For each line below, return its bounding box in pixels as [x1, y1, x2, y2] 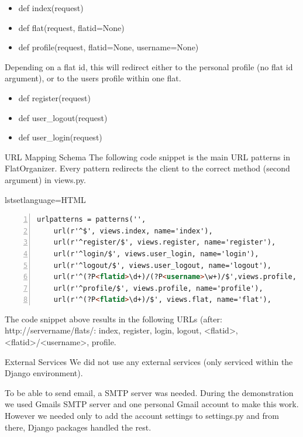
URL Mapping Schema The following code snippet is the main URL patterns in [5, 150, 290, 163]
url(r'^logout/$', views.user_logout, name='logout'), [53, 261, 271, 270]
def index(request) [18, 2, 84, 13]
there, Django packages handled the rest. [5, 421, 151, 433]
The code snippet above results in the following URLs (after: [5, 312, 222, 325]
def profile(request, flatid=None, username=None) [18, 41, 199, 53]
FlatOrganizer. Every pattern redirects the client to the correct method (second [5, 162, 290, 174]
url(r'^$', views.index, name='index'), [53, 226, 213, 235]
